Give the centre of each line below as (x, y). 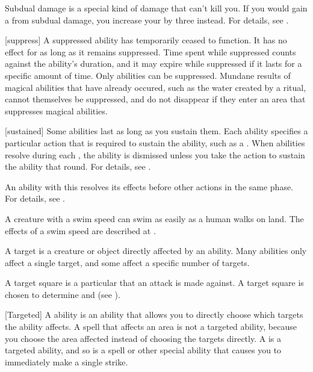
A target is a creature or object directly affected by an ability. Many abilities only (156, 251)
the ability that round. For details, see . (78, 166)
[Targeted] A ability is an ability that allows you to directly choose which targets (154, 315)
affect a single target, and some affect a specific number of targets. (127, 262)
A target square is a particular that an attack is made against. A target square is (154, 283)
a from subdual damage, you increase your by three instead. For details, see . (147, 20)
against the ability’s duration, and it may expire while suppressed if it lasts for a (153, 64)
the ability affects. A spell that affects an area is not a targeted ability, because (151, 327)
